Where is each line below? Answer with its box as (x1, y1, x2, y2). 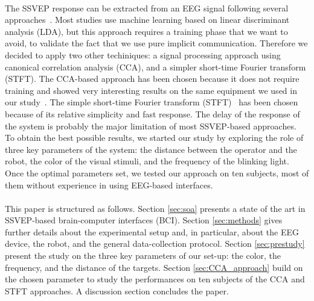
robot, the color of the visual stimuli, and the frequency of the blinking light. (5, 155, 289, 167)
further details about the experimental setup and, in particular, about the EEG (5, 225, 300, 238)
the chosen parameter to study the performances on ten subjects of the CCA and (5, 273, 305, 285)
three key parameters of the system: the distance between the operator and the (5, 143, 297, 155)
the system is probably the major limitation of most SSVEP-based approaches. (5, 119, 296, 132)
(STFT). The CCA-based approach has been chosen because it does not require (5, 72, 300, 85)
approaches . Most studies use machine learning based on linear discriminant (5, 13, 290, 26)
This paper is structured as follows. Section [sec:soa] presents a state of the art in (5, 202, 306, 214)
